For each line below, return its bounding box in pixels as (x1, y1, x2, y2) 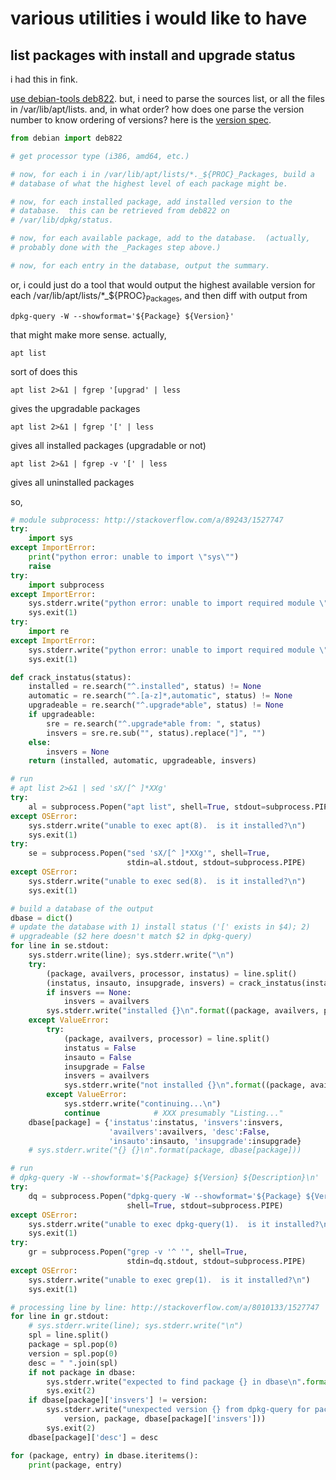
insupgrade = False (63, 1062, 145, 1072)
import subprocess (28, 580, 105, 590)
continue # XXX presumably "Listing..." (63, 1108, 284, 1118)
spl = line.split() (28, 1330, 110, 1341)
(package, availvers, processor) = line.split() (63, 1033, 271, 1044)
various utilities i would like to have (10, 7, 308, 30)
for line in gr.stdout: (10, 1312, 110, 1322)
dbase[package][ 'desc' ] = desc (28, 1432, 159, 1442)
